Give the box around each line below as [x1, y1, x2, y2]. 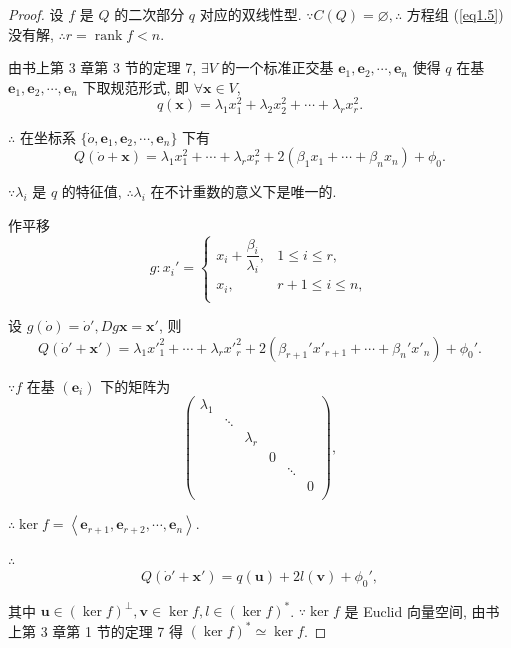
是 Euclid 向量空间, [344, 600, 467, 621]
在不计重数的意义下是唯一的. [150, 181, 337, 202]
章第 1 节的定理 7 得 [52, 620, 183, 641]
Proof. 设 [8, 4, 64, 24]
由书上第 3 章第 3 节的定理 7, [8, 57, 197, 78]
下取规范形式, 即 [82, 76, 190, 97]
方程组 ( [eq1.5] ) [406, 4, 504, 24]
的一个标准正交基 [221, 57, 334, 78]
